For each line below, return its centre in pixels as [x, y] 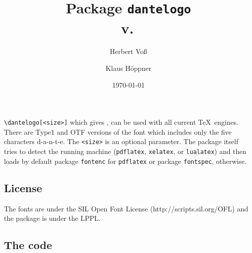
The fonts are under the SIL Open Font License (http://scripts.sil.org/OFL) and [126, 208]
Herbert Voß [128, 51]
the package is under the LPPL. [52, 218]
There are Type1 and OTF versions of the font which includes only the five [118, 131]
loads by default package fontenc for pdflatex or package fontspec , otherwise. [125, 161]
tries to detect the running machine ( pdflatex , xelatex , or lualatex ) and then [125, 151]
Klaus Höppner [128, 68]
